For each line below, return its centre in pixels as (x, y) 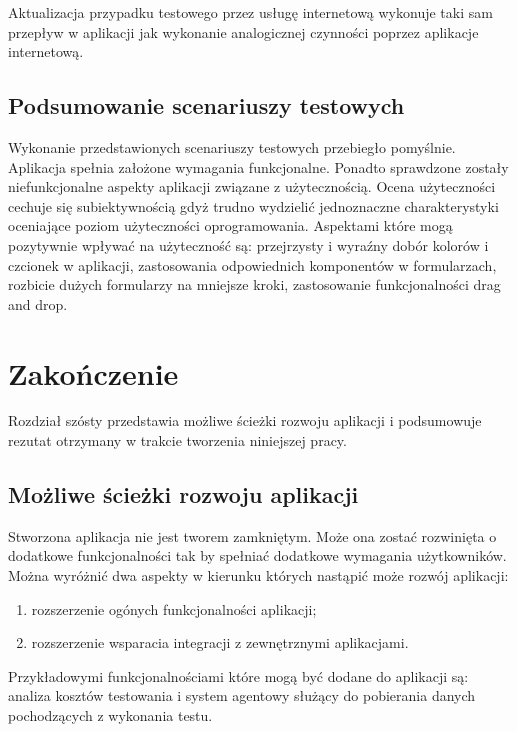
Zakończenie (93, 372)
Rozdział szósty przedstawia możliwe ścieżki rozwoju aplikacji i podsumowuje (245, 420)
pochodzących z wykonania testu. (110, 715)
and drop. (38, 303)
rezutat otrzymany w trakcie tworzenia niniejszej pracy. (177, 440)
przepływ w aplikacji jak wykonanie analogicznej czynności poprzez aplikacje (243, 31)
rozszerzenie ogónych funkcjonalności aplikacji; (174, 608)
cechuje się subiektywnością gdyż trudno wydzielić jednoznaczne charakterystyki (253, 205)
